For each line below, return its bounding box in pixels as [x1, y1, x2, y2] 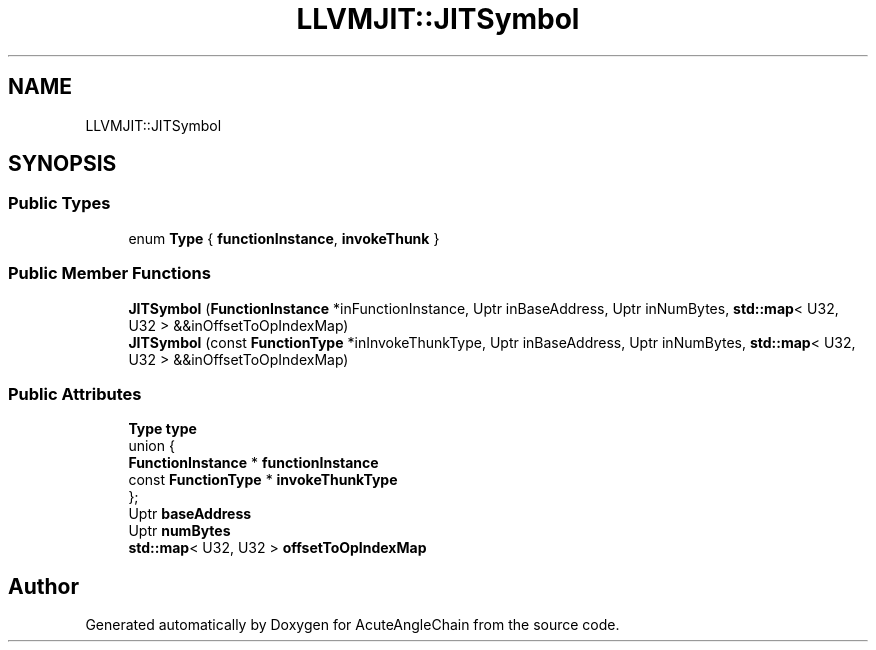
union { [128, 437, 175, 455]
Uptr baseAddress [128, 505, 252, 523]
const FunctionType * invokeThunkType [128, 471, 398, 489]
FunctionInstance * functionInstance [128, 454, 379, 472]
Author [8, 573, 79, 599]
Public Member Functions [8, 263, 211, 284]
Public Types [8, 193, 111, 214]
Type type [128, 420, 197, 438]
